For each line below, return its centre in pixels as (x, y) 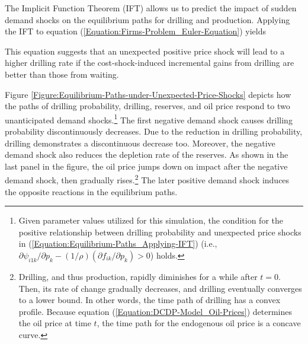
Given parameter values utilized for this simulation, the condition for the (151, 220)
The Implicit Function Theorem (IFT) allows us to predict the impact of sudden (151, 8)
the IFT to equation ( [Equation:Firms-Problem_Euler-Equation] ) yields (135, 31)
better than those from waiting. (62, 74)
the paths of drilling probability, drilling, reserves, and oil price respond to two (147, 106)
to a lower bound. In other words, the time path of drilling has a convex (150, 300)
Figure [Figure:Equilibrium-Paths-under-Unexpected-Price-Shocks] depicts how (148, 94)
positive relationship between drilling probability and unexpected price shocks (160, 232)
